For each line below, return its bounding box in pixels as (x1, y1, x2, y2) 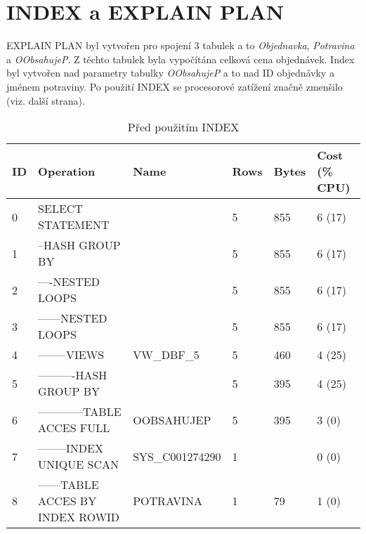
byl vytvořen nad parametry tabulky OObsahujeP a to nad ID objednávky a (6, 65, 334, 80)
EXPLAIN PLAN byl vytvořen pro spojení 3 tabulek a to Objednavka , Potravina (6, 38, 355, 53)
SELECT (38, 200, 83, 217)
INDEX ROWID (38, 509, 120, 526)
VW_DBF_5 (133, 346, 200, 363)
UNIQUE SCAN (38, 456, 119, 473)
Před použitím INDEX (127, 119, 240, 136)
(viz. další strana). (6, 93, 85, 108)
